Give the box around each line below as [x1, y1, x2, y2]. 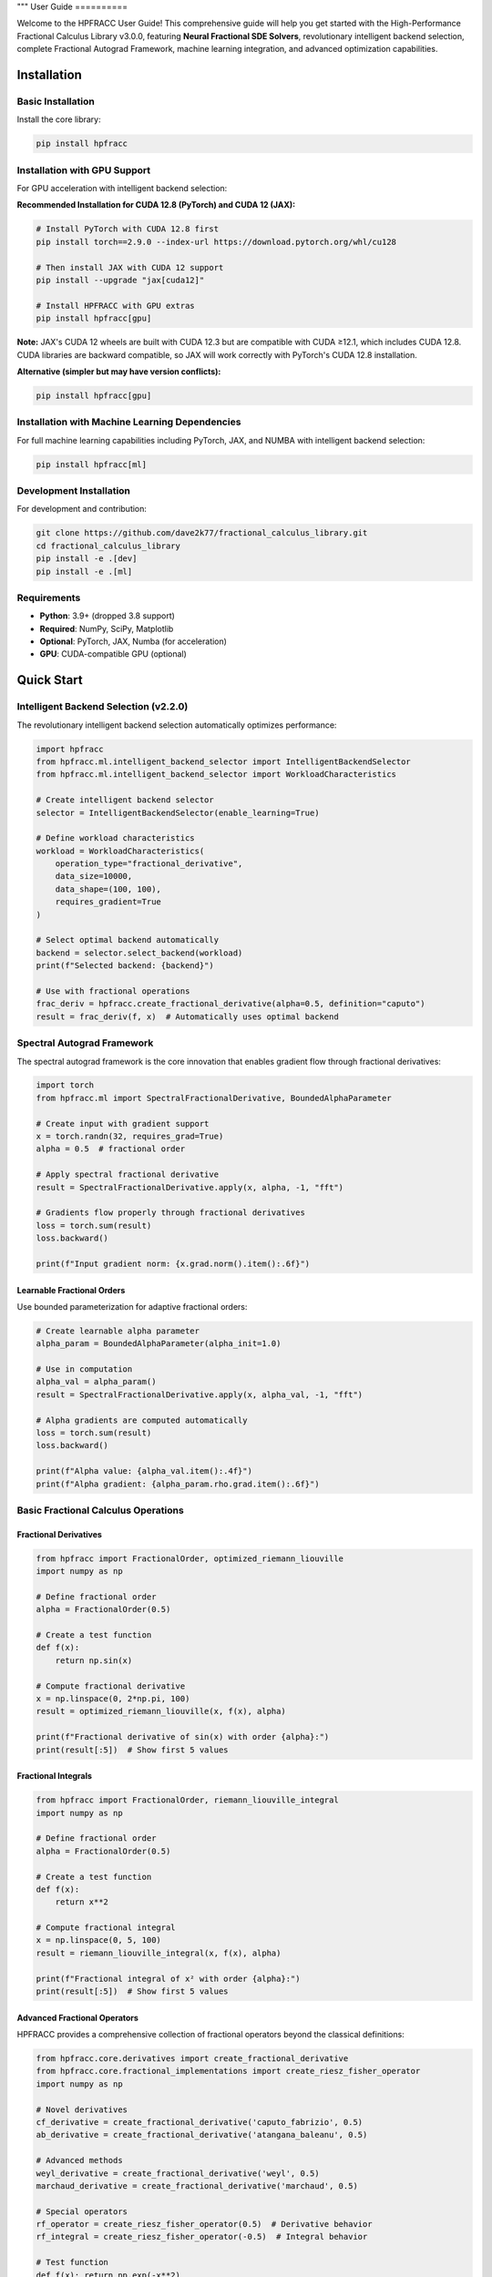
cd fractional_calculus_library [36, 540, 181, 551]
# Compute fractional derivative [36, 1680, 186, 1691]
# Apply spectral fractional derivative [36, 1169, 219, 1179]
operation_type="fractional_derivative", [55, 859, 243, 869]
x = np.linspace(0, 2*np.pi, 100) [36, 1694, 190, 1704]
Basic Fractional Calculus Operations [16, 1504, 184, 1516]
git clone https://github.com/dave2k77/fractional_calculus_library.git [36, 528, 368, 538]
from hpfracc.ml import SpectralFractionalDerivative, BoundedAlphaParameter [36, 1093, 392, 1103]
